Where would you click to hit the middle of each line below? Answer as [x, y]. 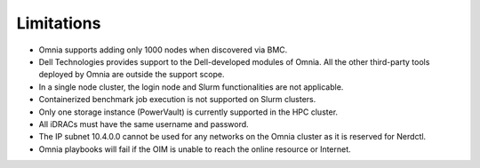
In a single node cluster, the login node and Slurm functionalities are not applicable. [191, 87]
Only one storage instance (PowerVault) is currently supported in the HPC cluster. [188, 112]
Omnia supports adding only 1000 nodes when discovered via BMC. [163, 50]
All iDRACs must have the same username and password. [144, 124]
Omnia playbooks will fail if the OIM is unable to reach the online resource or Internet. [195, 149]
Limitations [59, 23]
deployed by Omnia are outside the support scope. [132, 75]
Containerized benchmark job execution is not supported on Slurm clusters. [177, 100]
